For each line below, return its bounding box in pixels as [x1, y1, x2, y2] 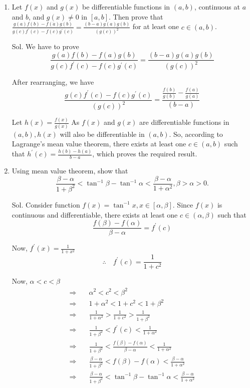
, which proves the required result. [92, 148, 197, 159]
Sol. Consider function [12, 199, 80, 210]
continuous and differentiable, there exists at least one [12, 209, 178, 220]
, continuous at [194, 2, 240, 12]
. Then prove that [108, 11, 163, 22]
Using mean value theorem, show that [12, 165, 128, 175]
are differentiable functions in [139, 117, 229, 127]
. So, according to [169, 128, 223, 139]
